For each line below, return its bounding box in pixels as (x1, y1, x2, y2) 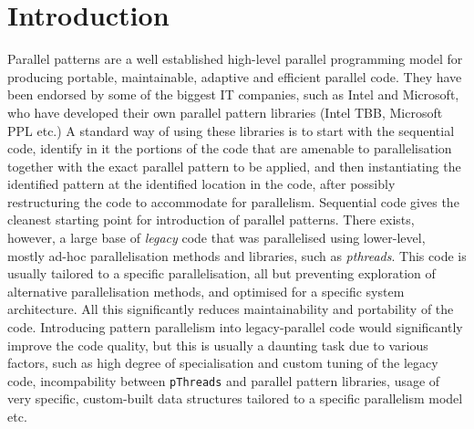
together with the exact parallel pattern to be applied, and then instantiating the (7, 156, 461, 175)
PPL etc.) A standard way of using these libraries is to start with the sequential (7, 120, 455, 140)
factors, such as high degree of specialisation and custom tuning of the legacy (7, 353, 438, 372)
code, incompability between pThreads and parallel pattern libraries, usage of (7, 371, 440, 390)
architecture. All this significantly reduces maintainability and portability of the (7, 299, 454, 319)
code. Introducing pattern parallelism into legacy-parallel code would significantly (7, 318, 463, 337)
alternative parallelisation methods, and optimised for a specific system (7, 281, 405, 300)
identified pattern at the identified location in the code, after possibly (7, 174, 396, 194)
